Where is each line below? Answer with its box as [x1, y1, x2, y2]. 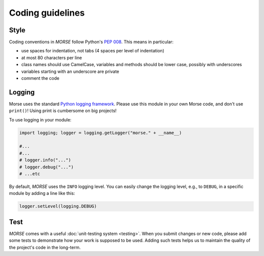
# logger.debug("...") [19, 164, 74, 170]
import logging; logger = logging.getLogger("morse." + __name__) [19, 130, 182, 136]
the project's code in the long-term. [9, 244, 81, 250]
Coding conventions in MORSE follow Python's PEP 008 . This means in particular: [9, 39, 174, 45]
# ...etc [19, 171, 41, 177]
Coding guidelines [9, 7, 85, 18]
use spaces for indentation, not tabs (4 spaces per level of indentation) [21, 48, 165, 54]
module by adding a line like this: [9, 190, 75, 196]
